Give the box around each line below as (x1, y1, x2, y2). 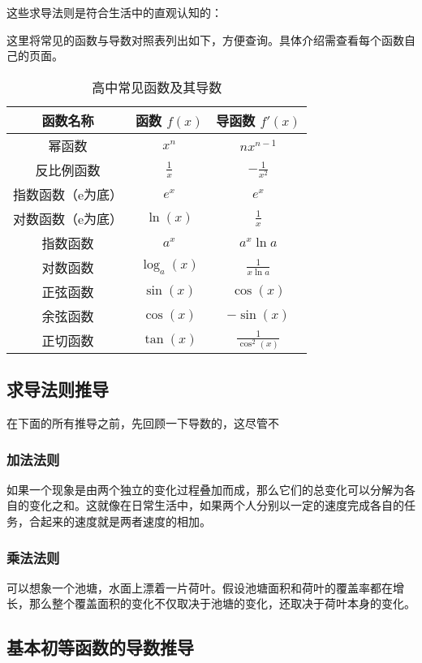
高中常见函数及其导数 (92, 77, 222, 97)
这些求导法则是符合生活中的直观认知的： (6, 4, 222, 20)
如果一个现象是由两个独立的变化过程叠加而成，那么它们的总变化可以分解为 (6, 480, 404, 497)
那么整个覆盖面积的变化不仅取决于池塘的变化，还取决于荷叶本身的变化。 (28, 595, 416, 612)
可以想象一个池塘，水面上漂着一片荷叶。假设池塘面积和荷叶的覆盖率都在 (6, 579, 393, 596)
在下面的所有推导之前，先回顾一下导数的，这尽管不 (6, 414, 279, 431)
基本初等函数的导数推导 (6, 635, 194, 660)
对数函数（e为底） (13, 209, 123, 228)
